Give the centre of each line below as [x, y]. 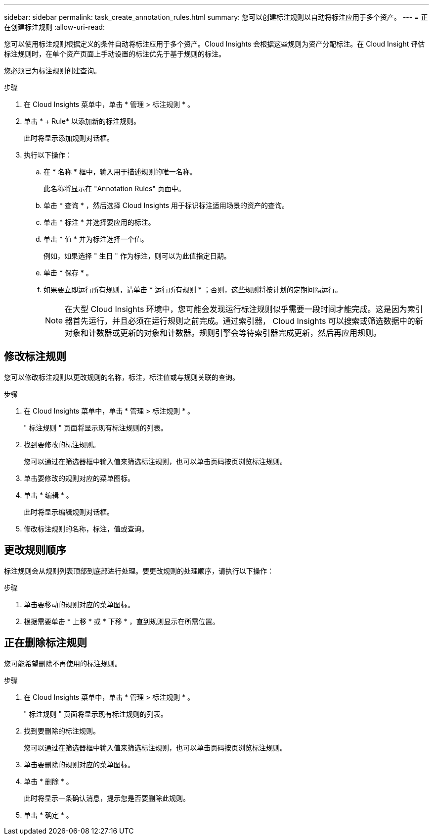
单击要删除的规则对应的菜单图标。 [79, 764]
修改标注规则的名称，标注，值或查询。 [86, 528]
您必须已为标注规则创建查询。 [52, 71]
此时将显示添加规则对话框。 [69, 138]
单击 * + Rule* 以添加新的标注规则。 [82, 121]
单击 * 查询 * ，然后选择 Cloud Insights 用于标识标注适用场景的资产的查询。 [166, 205]
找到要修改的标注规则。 [62, 444]
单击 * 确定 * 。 [48, 815]
